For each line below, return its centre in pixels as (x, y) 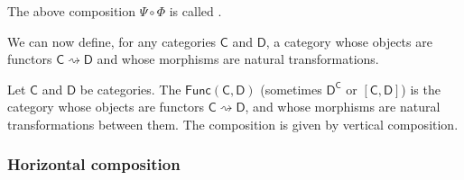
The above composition (72, 11)
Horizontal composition (94, 164)
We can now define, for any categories (112, 41)
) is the (421, 89)
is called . (195, 11)
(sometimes (291, 89)
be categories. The (130, 89)
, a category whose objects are (349, 41)
